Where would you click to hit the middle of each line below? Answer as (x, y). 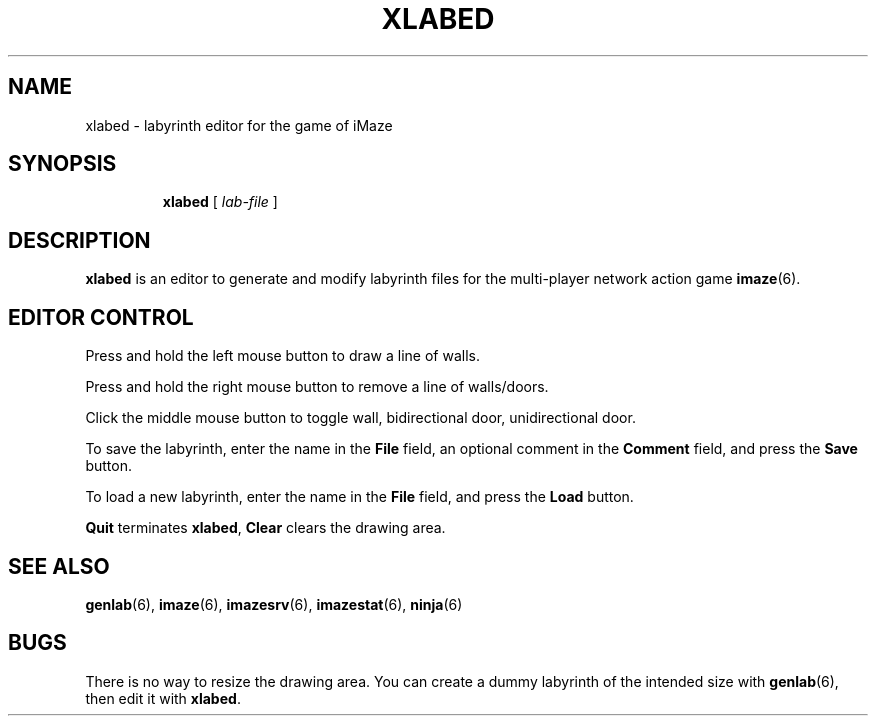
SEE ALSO (59, 566)
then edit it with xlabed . (163, 698)
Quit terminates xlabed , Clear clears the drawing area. (265, 528)
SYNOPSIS (62, 164)
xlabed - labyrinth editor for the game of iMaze (239, 125)
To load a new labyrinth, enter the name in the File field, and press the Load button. (359, 497)
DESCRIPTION (79, 240)
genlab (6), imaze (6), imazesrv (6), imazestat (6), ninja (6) (274, 604)
